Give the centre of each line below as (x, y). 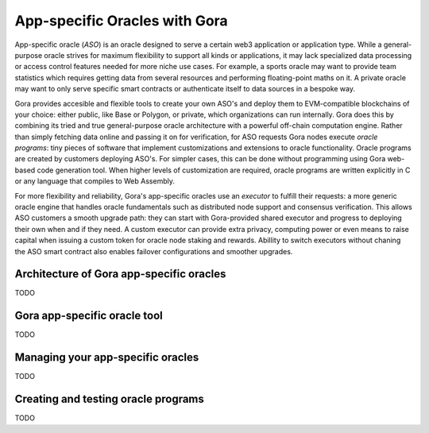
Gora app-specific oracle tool (89, 316)
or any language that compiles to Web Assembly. (95, 181)
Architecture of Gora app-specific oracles (120, 274)
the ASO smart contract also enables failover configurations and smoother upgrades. (154, 251)
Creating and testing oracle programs (109, 399)
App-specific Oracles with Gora (121, 21)
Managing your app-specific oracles (107, 358)
